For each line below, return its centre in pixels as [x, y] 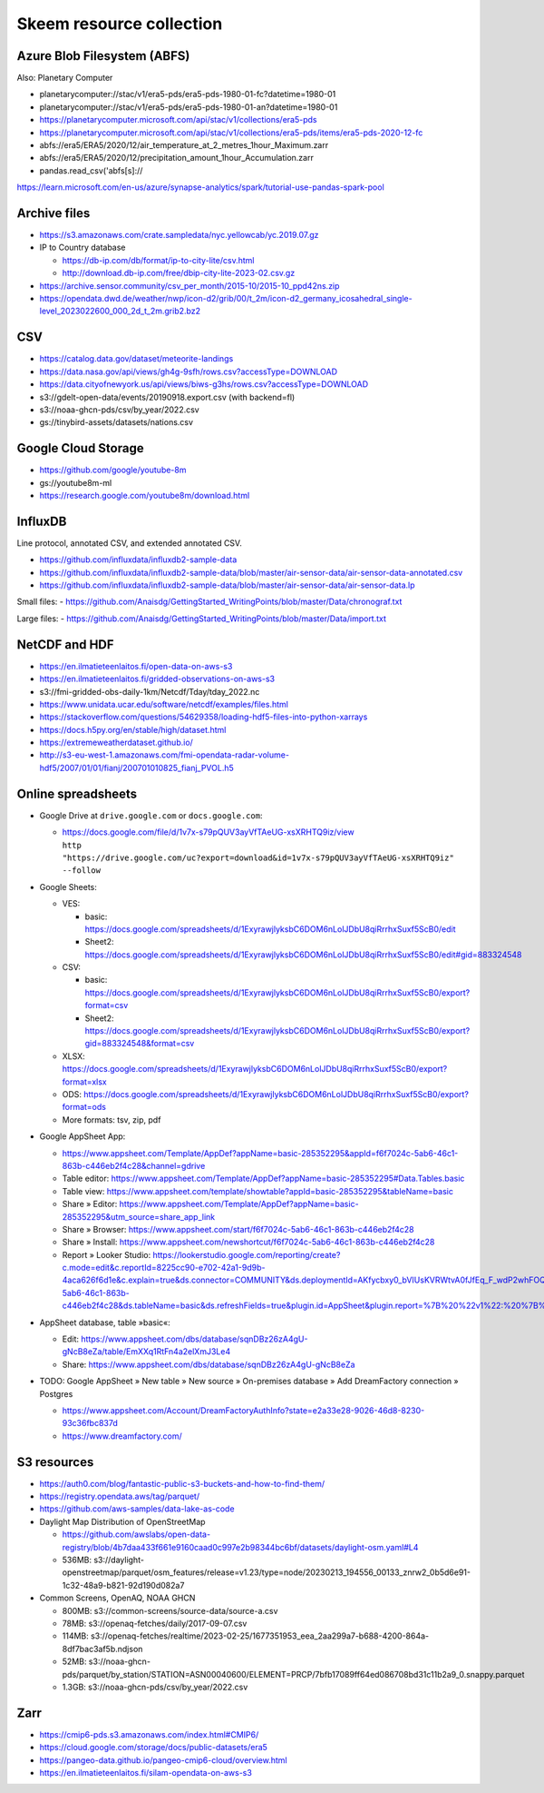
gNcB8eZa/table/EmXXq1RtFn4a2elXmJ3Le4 [146, 1352]
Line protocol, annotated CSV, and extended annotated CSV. [129, 543]
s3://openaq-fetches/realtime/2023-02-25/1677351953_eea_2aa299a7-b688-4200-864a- [260, 1636]
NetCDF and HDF [65, 644]
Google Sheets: [68, 887]
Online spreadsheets [77, 793]
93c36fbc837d [90, 1423]
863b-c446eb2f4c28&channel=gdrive [134, 1165]
